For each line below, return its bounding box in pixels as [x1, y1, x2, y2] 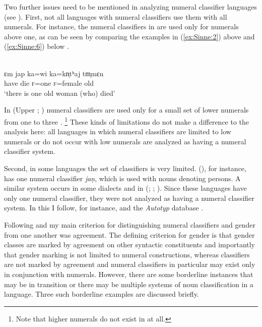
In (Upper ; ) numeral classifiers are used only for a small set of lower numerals [4, 104, 249, 115]
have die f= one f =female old [4, 78, 94, 88]
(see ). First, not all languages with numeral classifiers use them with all [4, 11, 227, 22]
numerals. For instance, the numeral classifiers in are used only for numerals [4, 21, 239, 32]
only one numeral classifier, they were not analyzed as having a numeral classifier [4, 192, 254, 203]
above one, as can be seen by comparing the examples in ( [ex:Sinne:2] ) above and [4, 31, 255, 41]
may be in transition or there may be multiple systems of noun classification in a [4, 279, 253, 289]
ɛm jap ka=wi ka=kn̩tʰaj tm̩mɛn [4, 68, 104, 78]
